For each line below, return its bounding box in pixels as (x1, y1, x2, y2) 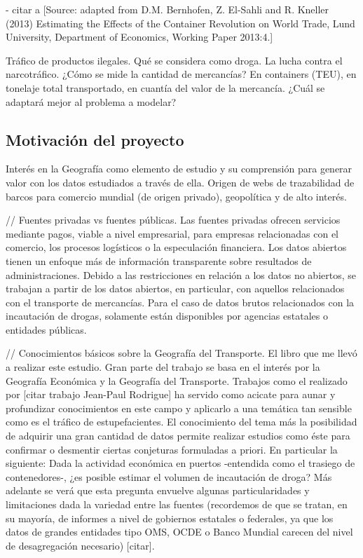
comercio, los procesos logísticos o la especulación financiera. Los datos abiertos (6, 240, 347, 254)
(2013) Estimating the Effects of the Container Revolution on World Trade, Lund (6, 15, 355, 30)
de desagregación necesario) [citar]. (6, 538, 155, 552)
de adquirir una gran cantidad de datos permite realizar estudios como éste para (6, 428, 350, 443)
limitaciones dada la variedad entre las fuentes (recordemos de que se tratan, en (6, 497, 348, 512)
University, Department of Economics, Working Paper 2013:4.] (6, 29, 273, 44)
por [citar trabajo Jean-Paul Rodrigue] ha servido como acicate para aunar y (6, 387, 336, 402)
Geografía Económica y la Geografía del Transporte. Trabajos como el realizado (6, 373, 348, 388)
